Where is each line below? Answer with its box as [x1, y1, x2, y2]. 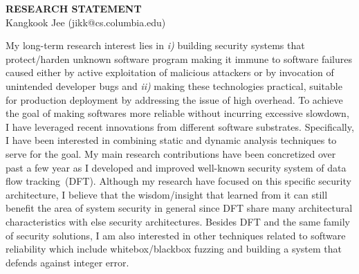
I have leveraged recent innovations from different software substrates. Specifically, [6, 119, 354, 134]
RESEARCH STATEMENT [6, 1, 142, 15]
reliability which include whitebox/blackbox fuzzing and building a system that [6, 241, 342, 256]
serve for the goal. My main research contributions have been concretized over [6, 146, 336, 161]
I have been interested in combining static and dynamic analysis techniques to [6, 133, 337, 147]
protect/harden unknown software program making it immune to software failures [6, 51, 353, 66]
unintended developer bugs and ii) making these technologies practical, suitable [6, 78, 342, 93]
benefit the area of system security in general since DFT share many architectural [6, 201, 353, 215]
